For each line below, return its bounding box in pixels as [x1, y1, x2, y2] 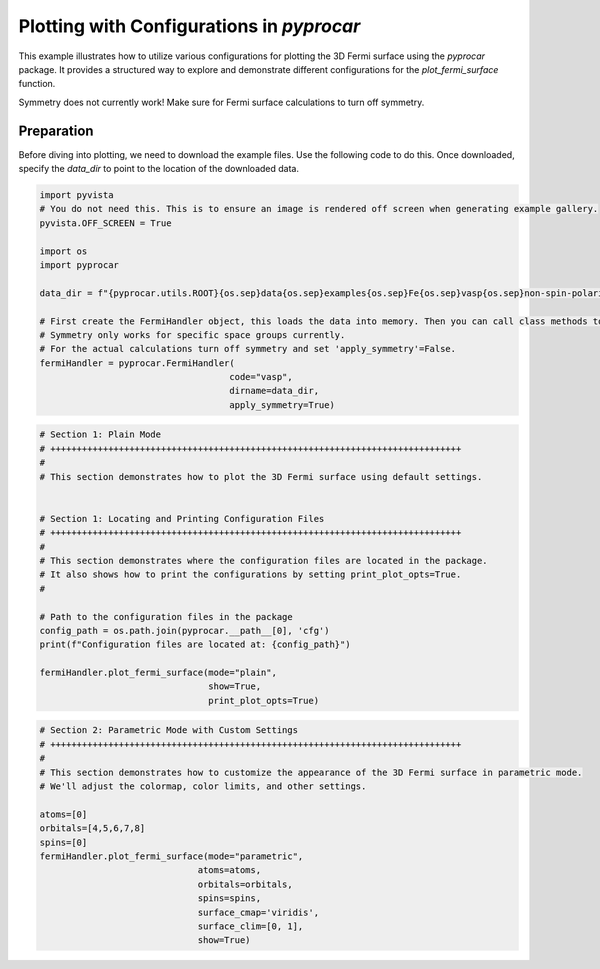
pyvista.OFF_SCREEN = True [39, 217, 172, 229]
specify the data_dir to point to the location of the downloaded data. [18, 163, 300, 175]
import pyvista [39, 190, 114, 200]
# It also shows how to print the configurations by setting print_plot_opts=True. [39, 569, 462, 580]
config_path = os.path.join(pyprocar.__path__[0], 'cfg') [39, 625, 330, 636]
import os [39, 245, 88, 257]
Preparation [18, 122, 94, 139]
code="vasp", [229, 371, 294, 383]
